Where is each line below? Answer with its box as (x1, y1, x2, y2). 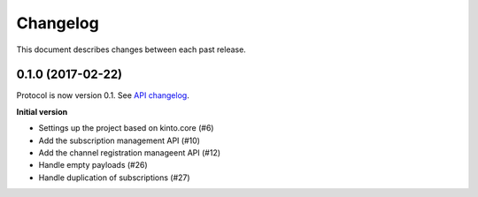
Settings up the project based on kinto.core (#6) (38, 123, 214, 133)
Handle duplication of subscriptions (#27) (38, 172, 190, 183)
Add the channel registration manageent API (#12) (38, 148, 221, 158)
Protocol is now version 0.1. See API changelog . (16, 90, 189, 101)
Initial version (16, 106, 68, 117)
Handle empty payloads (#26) (38, 160, 148, 170)
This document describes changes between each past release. (16, 44, 247, 55)
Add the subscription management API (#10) (38, 135, 201, 146)
